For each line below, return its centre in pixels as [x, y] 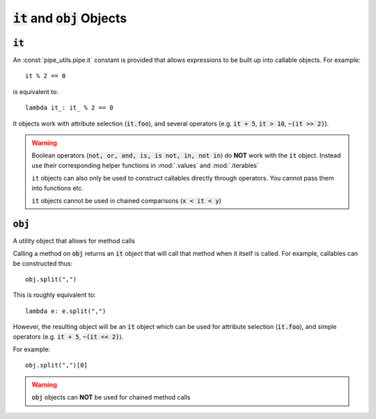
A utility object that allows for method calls [74, 241]
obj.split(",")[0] [57, 365]
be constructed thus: [43, 263]
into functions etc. [57, 188]
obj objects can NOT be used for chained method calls [111, 397]
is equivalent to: [36, 91]
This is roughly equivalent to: [54, 295]
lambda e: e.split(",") [66, 311]
